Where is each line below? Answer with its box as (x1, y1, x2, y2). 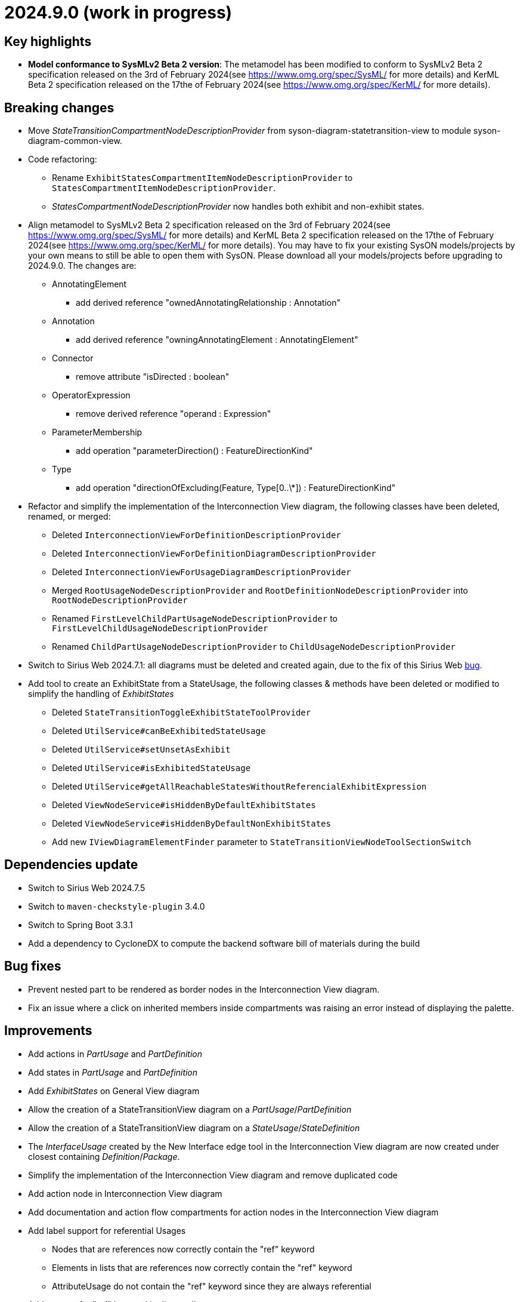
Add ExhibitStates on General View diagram (28, 1085, 200, 1096)
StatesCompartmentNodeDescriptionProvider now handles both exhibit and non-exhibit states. (52, 201, 425, 212)
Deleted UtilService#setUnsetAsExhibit (52, 744, 231, 755)
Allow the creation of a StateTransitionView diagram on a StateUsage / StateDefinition (28, 1122, 360, 1133)
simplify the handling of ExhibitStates (28, 689, 174, 699)
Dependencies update (4, 857, 138, 873)
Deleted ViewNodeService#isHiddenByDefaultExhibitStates (52, 800, 316, 810)
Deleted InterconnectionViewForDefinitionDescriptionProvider (52, 530, 341, 541)
